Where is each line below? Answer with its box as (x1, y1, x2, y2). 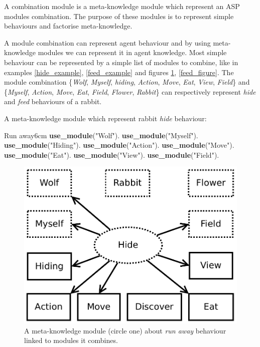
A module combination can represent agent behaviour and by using (4, 37, 211, 48)
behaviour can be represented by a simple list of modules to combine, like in (4, 57, 238, 67)
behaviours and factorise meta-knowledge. (4, 21, 133, 31)
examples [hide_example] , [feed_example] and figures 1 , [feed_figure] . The (4, 67, 234, 77)
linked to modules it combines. (24, 335, 118, 345)
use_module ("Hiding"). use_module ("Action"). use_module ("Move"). (4, 140, 234, 150)
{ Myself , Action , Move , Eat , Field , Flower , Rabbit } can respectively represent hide (4, 86, 256, 97)
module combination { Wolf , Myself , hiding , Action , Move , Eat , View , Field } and (4, 77, 250, 87)
